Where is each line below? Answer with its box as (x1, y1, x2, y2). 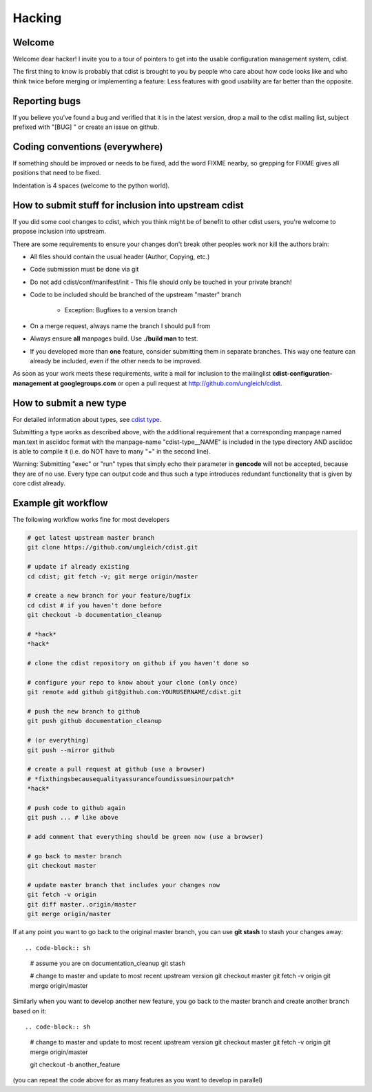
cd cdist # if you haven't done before (27, 601, 162, 609)
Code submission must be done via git (30, 265, 139, 274)
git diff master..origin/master (27, 900, 137, 908)
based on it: (12, 1007, 47, 1015)
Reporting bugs (12, 95, 81, 107)
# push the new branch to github (27, 707, 141, 715)
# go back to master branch (27, 852, 122, 860)
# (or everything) (27, 736, 90, 745)
